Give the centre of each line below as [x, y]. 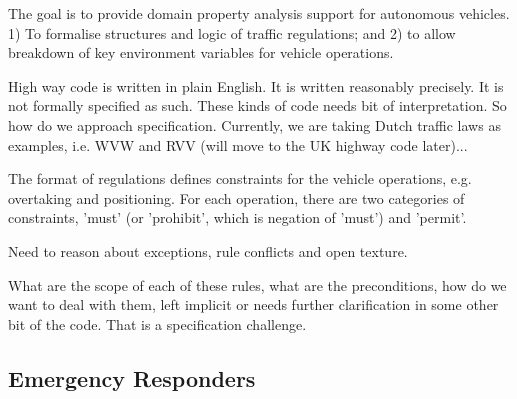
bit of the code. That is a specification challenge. [157, 323]
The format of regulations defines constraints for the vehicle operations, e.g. [240, 178]
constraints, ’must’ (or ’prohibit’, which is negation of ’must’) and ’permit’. [237, 217]
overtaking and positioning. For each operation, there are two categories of [236, 197]
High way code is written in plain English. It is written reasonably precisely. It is [256, 85]
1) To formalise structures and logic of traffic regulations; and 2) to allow [232, 32]
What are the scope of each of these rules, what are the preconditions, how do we [257, 284]
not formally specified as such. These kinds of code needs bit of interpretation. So [257, 105]
